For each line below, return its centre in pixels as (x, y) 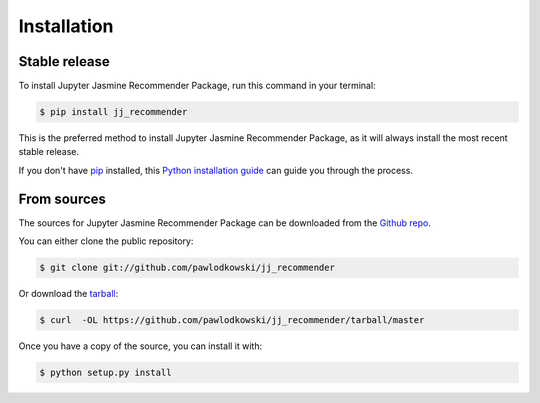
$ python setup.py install (105, 373)
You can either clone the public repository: (106, 241)
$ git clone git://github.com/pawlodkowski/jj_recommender (187, 268)
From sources (62, 198)
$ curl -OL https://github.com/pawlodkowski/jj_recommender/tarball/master (232, 320)
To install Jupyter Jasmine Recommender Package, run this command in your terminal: (197, 86)
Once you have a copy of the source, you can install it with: (140, 346)
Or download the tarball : (68, 294)
